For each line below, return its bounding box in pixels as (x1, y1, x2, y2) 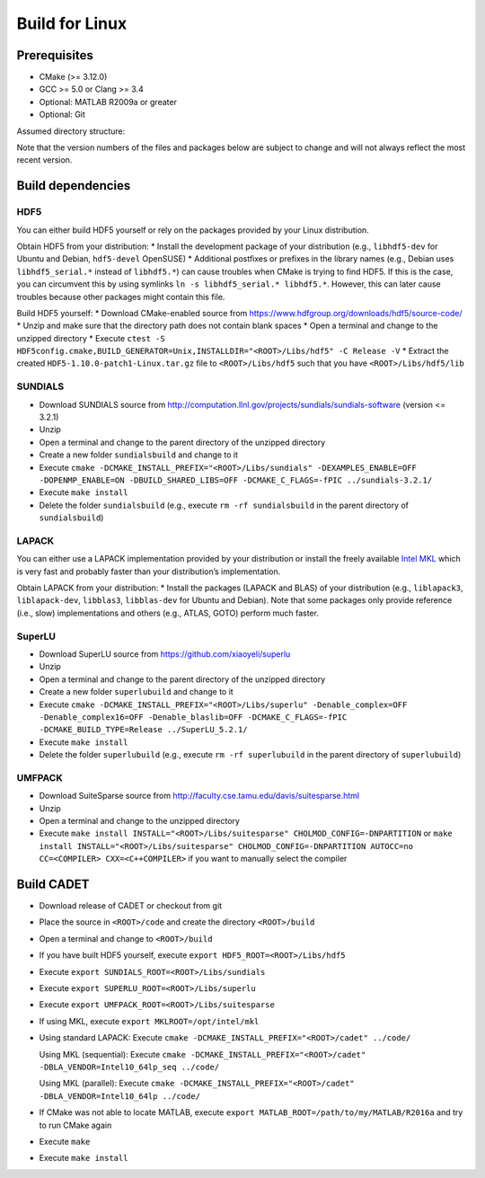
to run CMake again (39, 1120, 112, 1130)
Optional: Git (39, 109, 85, 120)
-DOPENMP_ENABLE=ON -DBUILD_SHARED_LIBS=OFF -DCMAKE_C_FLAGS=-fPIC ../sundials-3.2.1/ (39, 474, 433, 485)
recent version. (16, 155, 73, 165)
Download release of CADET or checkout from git (39, 900, 223, 911)
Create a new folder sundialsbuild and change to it (39, 449, 238, 460)
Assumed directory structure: (16, 126, 126, 137)
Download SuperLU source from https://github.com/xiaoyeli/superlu (39, 648, 291, 660)
